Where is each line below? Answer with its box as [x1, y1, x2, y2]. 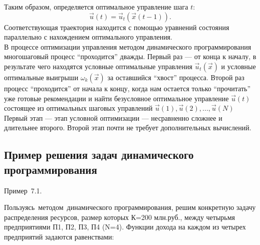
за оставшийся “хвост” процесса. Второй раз [107, 72, 244, 82]
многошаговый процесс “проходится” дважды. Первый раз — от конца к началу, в [4, 51, 256, 62]
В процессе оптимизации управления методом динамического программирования [4, 41, 251, 52]
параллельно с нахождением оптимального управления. [4, 32, 172, 42]
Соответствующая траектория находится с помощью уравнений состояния [4, 22, 229, 32]
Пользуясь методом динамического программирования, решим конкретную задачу [4, 202, 256, 212]
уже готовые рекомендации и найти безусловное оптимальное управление [4, 93, 229, 103]
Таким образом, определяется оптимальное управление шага [4, 2, 188, 12]
